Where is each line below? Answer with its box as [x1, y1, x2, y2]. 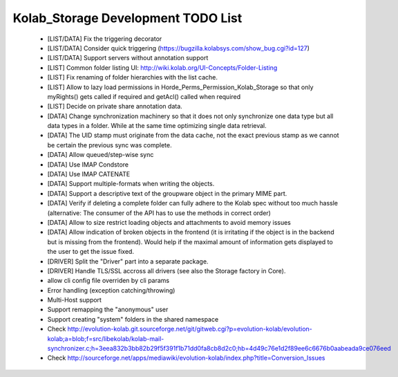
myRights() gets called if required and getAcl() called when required [47, 92, 241, 100]
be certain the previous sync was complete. [47, 140, 172, 149]
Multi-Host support [47, 296, 102, 304]
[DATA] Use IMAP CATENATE [47, 170, 131, 178]
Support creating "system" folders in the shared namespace [47, 315, 219, 323]
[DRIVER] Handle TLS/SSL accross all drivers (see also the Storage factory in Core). [47, 266, 286, 275]
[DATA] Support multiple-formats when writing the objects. [47, 180, 215, 188]
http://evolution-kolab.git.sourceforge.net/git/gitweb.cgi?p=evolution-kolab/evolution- [67, 325, 312, 333]
